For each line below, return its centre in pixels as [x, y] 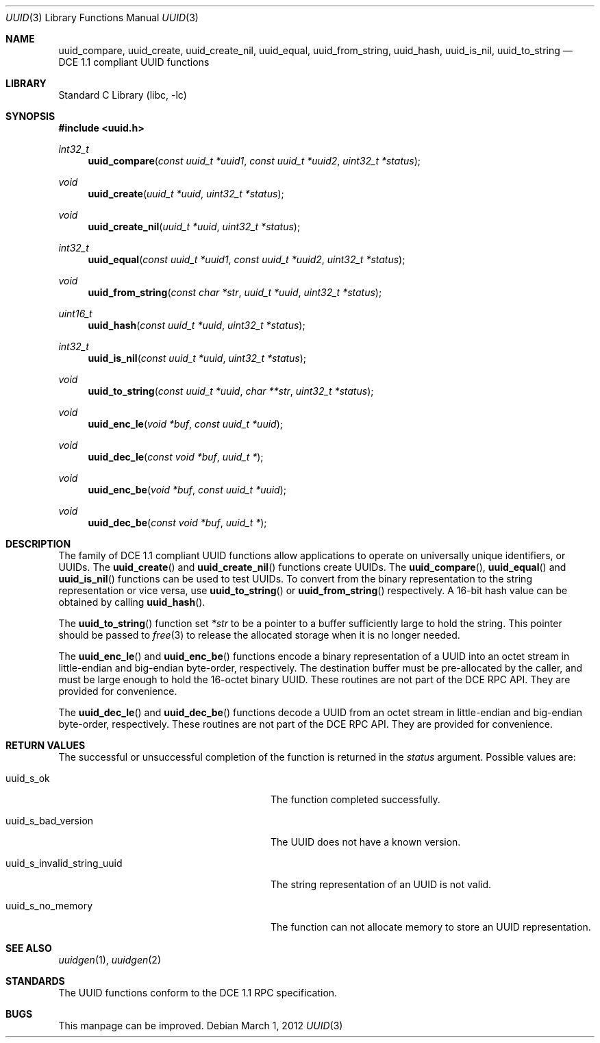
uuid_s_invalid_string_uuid [64, 863]
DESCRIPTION [38, 544]
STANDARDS [35, 981]
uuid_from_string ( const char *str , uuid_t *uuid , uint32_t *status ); [235, 292]
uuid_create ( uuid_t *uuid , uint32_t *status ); [186, 194]
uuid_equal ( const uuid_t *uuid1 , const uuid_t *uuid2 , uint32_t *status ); [247, 259]
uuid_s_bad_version [50, 821]
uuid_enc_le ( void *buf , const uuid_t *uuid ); [186, 424]
